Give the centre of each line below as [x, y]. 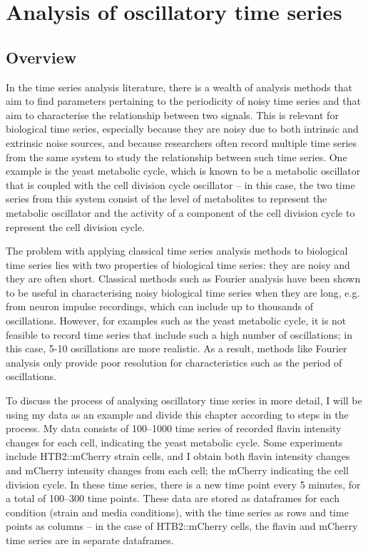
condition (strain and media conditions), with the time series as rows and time [177, 512]
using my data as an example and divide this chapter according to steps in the [177, 414]
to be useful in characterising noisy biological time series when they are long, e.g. [183, 292]
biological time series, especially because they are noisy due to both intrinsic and [182, 129]
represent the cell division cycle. [76, 226]
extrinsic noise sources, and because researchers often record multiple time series [182, 142]
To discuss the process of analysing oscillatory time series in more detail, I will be [184, 400]
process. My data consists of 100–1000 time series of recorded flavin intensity [174, 428]
